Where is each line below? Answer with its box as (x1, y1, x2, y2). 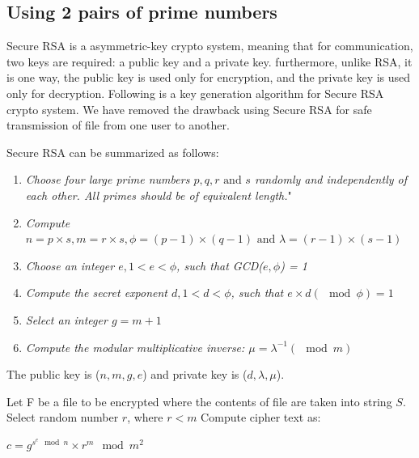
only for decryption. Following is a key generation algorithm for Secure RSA (6, 84, 384, 101)
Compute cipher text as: (201, 409, 321, 426)
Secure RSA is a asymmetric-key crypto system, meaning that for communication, (6, 37, 413, 54)
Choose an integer (25, 257, 115, 274)
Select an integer (25, 311, 108, 328)
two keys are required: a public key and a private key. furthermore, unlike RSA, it (6, 53, 413, 70)
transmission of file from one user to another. (6, 117, 230, 134)
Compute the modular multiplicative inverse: (25, 338, 245, 355)
